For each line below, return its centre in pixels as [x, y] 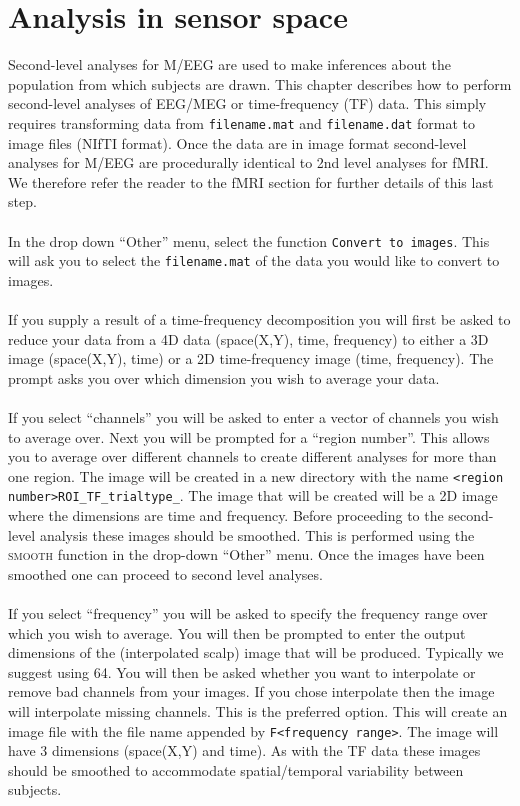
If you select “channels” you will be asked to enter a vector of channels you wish [253, 417]
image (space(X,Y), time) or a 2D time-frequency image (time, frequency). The [251, 358]
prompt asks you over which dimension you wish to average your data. [224, 377]
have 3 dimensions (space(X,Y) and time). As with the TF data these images [244, 750]
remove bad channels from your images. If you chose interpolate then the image [251, 691]
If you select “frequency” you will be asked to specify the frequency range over [248, 613]
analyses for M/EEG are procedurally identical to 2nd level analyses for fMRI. [248, 162]
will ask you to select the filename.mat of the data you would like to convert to [254, 260]
